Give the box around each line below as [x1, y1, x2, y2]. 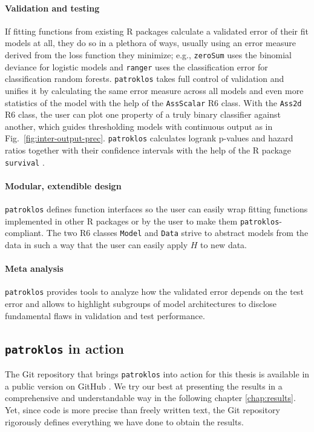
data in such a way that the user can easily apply [5, 238, 188, 251]
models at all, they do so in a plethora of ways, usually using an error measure [5, 36, 296, 49]
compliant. [5, 226, 44, 239]
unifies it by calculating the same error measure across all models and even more [5, 84, 304, 96]
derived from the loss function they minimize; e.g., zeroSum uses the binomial [5, 48, 292, 61]
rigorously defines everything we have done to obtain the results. [5, 415, 244, 428]
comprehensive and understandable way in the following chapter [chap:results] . [5, 391, 296, 404]
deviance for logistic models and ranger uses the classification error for [5, 60, 268, 73]
